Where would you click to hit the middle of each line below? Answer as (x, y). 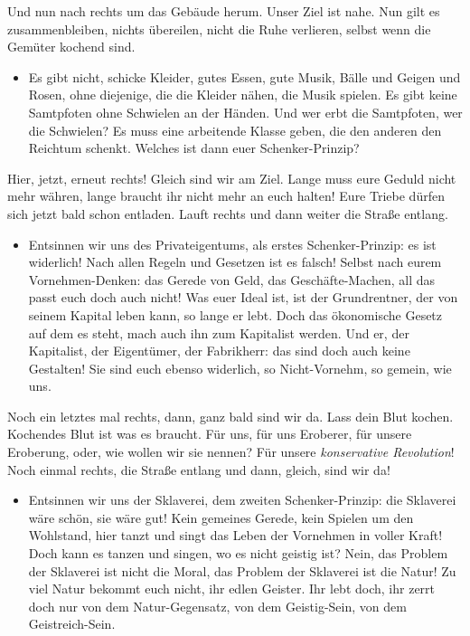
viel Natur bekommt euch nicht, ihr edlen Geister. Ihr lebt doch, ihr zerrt (232, 589)
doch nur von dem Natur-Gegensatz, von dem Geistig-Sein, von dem (217, 606)
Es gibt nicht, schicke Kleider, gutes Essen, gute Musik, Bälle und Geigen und (244, 76)
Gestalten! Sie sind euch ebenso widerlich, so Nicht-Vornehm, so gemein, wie (240, 368)
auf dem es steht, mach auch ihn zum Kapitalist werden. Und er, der (219, 332)
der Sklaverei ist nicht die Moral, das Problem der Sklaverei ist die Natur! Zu (242, 570)
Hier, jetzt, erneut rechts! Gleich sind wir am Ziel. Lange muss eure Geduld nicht (232, 178)
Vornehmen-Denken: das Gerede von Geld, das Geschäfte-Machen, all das (232, 279)
